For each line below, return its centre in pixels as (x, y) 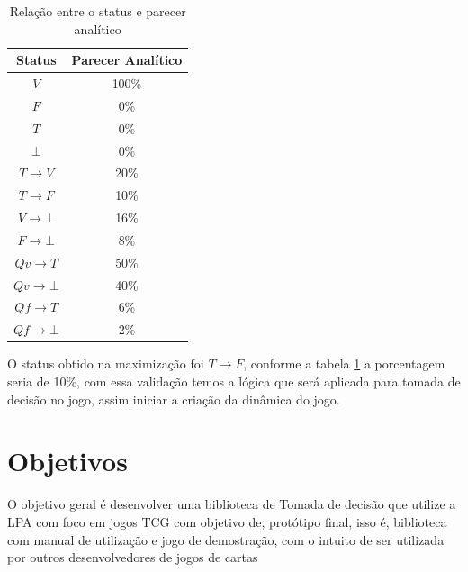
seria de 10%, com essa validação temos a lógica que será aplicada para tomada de (234, 381)
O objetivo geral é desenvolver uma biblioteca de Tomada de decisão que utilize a (232, 504)
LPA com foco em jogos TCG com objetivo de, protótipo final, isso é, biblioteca (227, 521)
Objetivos (67, 461)
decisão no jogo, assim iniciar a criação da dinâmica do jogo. (174, 399)
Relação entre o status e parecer (98, 11)
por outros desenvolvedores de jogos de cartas (133, 557)
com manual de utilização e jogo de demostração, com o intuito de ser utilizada (226, 539)
